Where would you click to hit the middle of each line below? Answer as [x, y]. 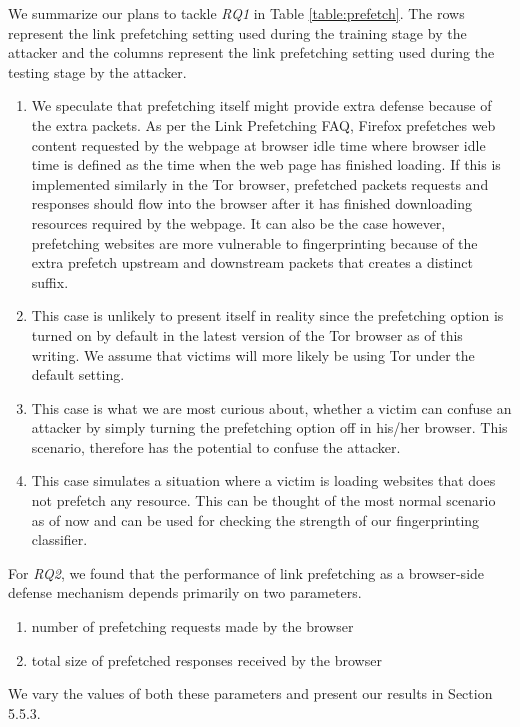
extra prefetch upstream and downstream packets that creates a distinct [252, 262]
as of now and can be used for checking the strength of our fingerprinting [255, 519]
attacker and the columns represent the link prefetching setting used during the [251, 52]
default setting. [78, 374]
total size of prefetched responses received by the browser [206, 659]
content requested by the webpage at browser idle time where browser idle [258, 144]
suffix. [50, 281]
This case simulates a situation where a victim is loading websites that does [263, 480]
